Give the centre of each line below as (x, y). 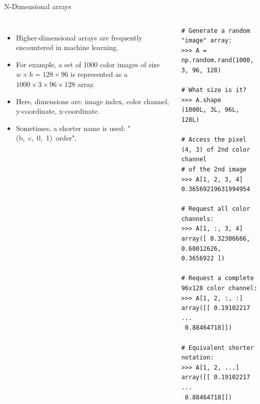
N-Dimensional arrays (38, 6)
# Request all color (216, 209)
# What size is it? (214, 90)
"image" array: (207, 41)
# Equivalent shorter (218, 348)
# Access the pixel (214, 140)
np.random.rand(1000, (218, 60)
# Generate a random (216, 31)
